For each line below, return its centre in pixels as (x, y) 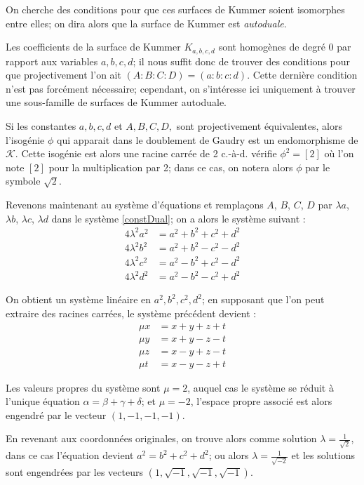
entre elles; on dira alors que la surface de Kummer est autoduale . (146, 23)
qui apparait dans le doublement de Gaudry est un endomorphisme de (207, 139)
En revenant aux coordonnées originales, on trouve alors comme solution (161, 438)
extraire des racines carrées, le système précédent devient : (131, 313)
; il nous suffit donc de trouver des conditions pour (242, 61)
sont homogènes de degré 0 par (285, 47)
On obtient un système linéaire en (79, 299)
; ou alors (229, 455)
